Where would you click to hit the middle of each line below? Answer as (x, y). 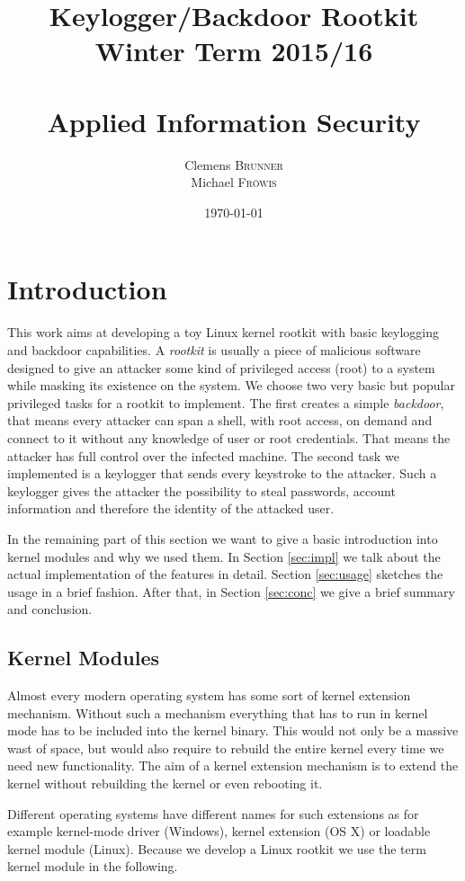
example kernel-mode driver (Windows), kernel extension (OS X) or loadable (219, 831)
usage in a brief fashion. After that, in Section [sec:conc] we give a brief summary (231, 591)
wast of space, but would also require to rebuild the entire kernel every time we (226, 748)
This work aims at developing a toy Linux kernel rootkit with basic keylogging (224, 332)
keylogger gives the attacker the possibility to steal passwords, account (201, 490)
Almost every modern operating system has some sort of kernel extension (209, 695)
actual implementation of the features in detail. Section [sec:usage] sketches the (225, 574)
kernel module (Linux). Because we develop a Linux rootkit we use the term (217, 848)
